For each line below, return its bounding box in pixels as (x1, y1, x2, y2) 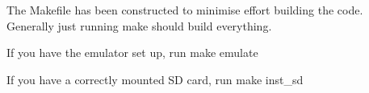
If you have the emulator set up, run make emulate (6, 44, 258, 61)
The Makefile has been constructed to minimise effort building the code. (6, 2, 363, 18)
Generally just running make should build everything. (6, 17, 272, 34)
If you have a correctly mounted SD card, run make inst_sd (6, 71, 304, 87)
